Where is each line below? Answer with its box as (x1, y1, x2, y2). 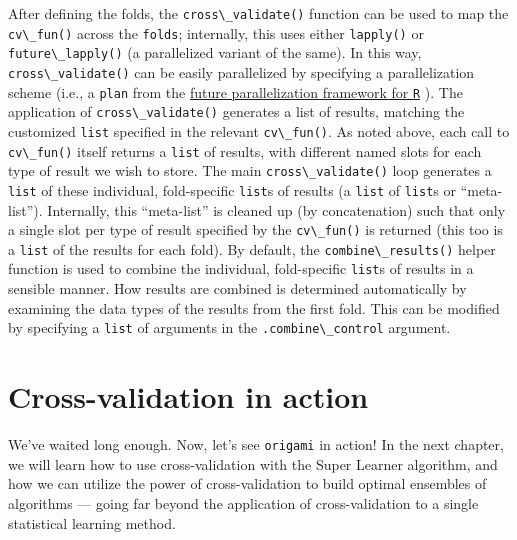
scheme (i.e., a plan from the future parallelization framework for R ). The (8, 81, 463, 102)
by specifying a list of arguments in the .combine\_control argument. (8, 317, 451, 338)
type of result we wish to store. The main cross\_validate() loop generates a (8, 160, 492, 181)
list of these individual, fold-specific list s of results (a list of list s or (8, 179, 457, 200)
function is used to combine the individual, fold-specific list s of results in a (8, 258, 474, 279)
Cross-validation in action (8, 376, 369, 417)
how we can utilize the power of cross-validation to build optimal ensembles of (8, 473, 487, 494)
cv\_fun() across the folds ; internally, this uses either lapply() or (8, 22, 424, 43)
